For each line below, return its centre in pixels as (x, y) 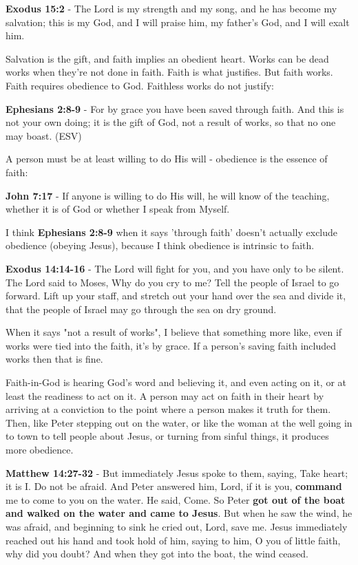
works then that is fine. (54, 359)
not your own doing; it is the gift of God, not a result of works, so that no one (171, 122)
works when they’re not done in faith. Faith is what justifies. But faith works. (169, 72)
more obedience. (40, 450)
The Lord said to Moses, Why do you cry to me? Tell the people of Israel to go (172, 282)
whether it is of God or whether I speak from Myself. (118, 209)
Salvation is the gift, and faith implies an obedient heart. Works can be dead (167, 58)
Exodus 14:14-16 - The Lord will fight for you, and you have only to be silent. (175, 268)
